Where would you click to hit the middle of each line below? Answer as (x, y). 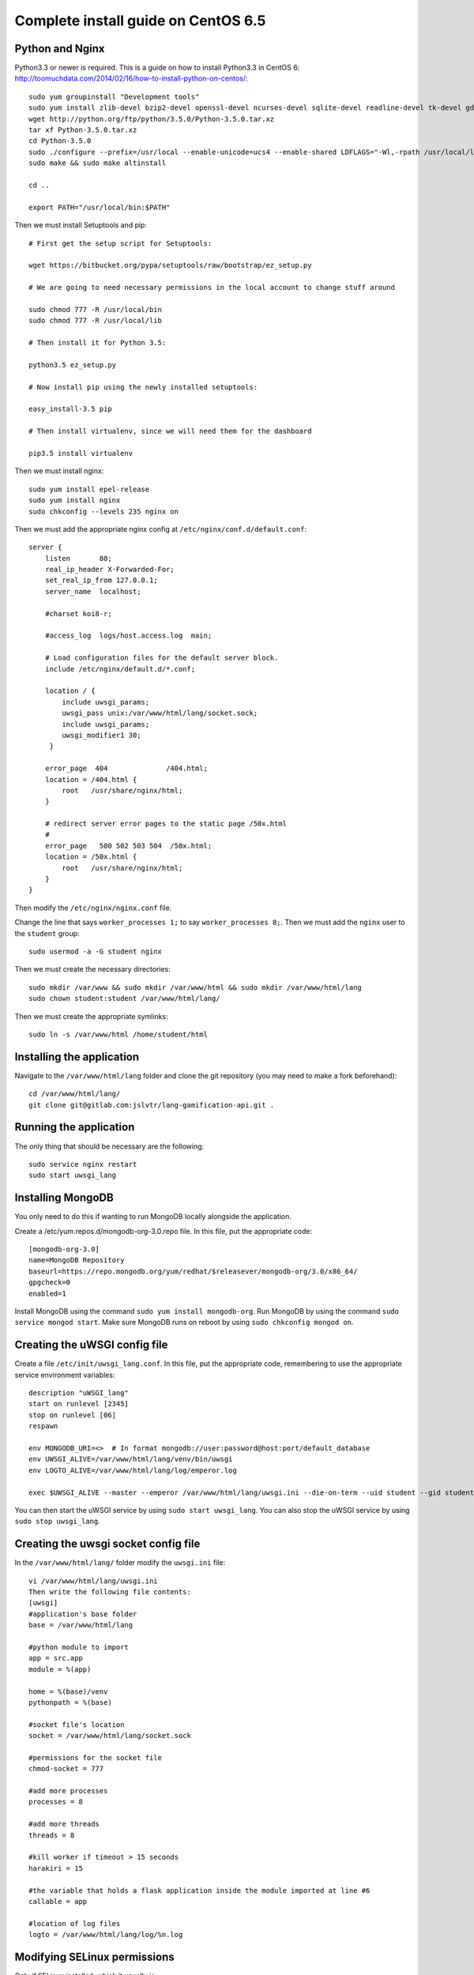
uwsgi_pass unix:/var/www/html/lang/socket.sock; (160, 713)
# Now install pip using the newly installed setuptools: (143, 387)
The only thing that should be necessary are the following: (109, 1146)
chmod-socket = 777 (66, 1769)
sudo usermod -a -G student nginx (95, 951)
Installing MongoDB (64, 1198)
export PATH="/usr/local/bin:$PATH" (100, 207)
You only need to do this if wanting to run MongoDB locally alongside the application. (153, 1217)
